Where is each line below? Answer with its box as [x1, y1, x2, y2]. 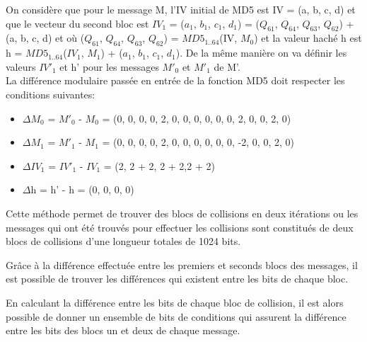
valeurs [6, 59, 36, 74]
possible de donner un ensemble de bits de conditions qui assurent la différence [6, 309, 346, 324]
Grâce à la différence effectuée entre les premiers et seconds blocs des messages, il [6, 257, 358, 272]
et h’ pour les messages [59, 59, 159, 74]
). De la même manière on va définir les [175, 45, 347, 60]
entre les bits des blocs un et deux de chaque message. [6, 323, 240, 338]
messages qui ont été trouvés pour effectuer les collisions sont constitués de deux [6, 220, 354, 234]
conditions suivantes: [6, 86, 95, 101]
